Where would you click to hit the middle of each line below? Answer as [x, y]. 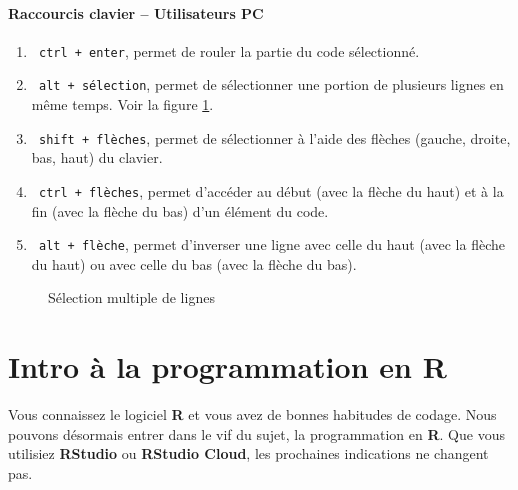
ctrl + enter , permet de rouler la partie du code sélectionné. [229, 50]
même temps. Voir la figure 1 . [122, 104]
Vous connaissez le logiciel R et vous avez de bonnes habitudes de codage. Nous [252, 414]
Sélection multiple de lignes [131, 297]
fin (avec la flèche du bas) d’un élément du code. [180, 210]
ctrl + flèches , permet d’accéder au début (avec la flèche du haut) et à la [271, 190]
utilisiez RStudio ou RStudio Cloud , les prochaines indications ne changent [248, 453]
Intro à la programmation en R [227, 366]
